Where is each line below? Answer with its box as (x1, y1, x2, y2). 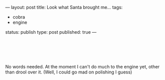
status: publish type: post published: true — (5, 29, 97, 35)
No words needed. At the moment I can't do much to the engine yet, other (5, 64, 160, 69)
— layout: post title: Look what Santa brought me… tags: (5, 5, 123, 10)
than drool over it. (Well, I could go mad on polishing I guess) (5, 69, 133, 75)
